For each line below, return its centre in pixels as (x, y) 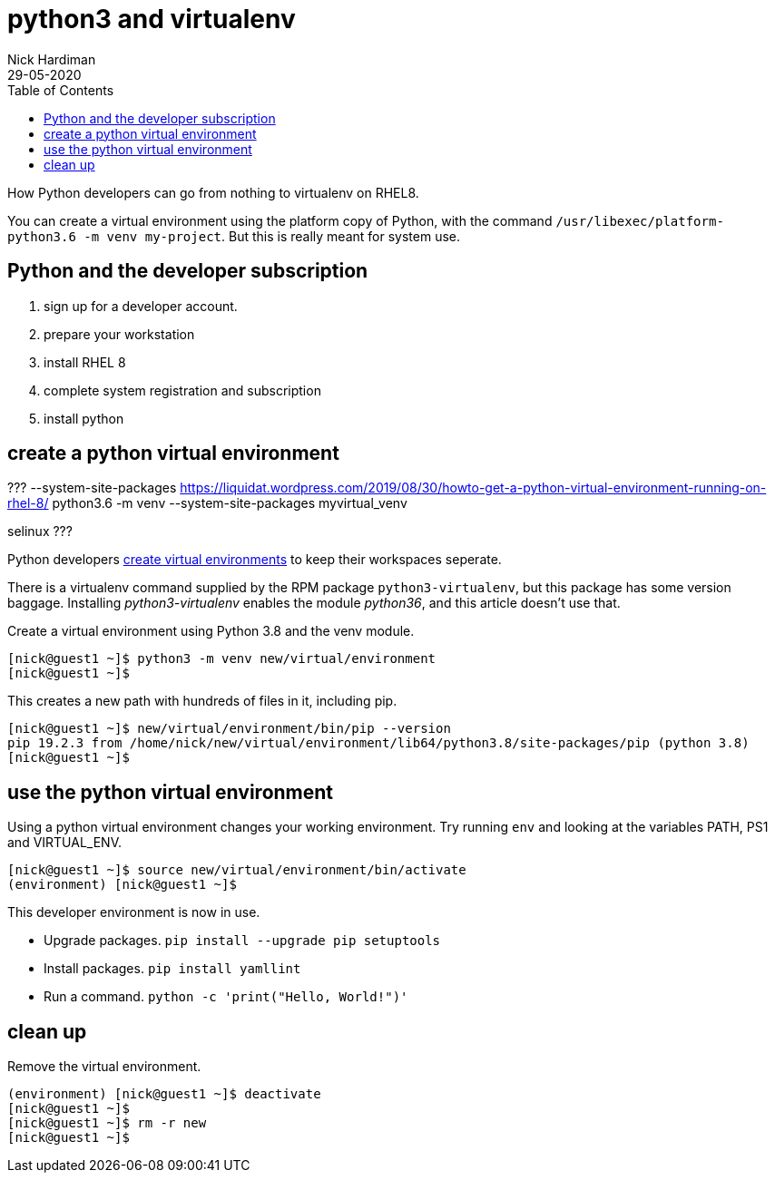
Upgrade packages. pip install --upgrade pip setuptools (242, 941)
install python (84, 418)
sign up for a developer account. (141, 306)
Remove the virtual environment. (104, 1067)
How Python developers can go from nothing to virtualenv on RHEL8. (213, 192)
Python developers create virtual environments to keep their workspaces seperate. (255, 560)
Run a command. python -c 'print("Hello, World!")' (226, 997)
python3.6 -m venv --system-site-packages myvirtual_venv (230, 503)
